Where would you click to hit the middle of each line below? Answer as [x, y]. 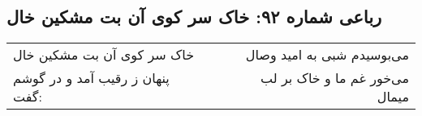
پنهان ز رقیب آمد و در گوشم [91, 78]
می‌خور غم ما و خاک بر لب [335, 78]
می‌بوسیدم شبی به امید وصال [327, 55]
